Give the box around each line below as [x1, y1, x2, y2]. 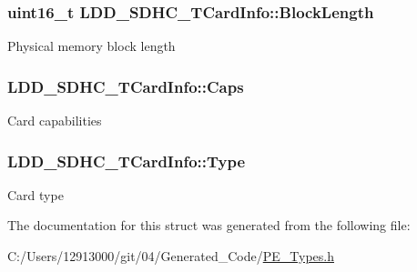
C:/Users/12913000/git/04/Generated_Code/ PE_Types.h [7, 247, 334, 266]
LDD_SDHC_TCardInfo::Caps [7, 75, 244, 97]
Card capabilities [7, 111, 102, 130]
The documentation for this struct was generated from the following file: [7, 216, 411, 235]
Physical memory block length [7, 36, 176, 55]
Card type [7, 185, 64, 204]
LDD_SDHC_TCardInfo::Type [7, 149, 246, 172]
